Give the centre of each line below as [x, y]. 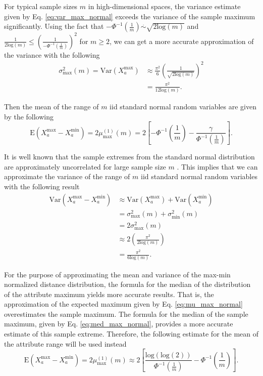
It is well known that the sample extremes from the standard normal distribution [129, 157]
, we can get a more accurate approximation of [182, 41]
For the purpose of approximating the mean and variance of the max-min [117, 274]
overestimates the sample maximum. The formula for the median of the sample [126, 314]
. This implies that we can [217, 166]
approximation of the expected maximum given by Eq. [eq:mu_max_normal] [123, 304]
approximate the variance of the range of [67, 176]
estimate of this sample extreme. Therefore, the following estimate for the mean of [131, 334]
